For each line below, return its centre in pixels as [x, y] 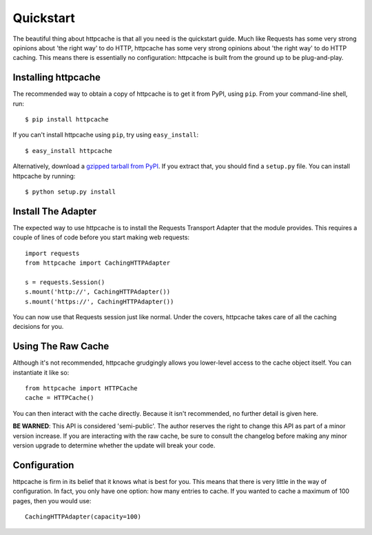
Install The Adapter [55, 211]
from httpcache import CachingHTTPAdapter [98, 263]
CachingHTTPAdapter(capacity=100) [83, 517]
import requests [52, 253]
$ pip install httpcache [67, 120]
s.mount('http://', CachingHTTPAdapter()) [98, 292]
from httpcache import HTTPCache [81, 388]
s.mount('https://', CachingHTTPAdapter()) [100, 301]
